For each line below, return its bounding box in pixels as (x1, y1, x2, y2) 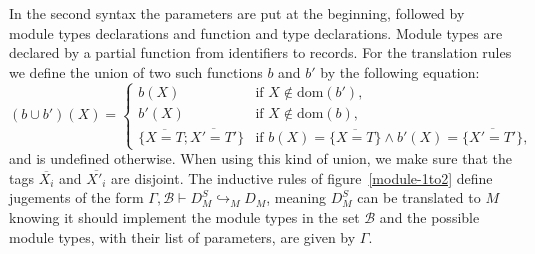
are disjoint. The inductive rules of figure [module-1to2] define (111, 167, 493, 188)
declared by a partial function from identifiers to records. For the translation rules (9, 42, 512, 63)
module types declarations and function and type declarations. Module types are (9, 22, 503, 43)
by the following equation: (320, 61, 480, 82)
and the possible (379, 206, 480, 227)
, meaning (266, 187, 327, 208)
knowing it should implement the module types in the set (9, 206, 360, 227)
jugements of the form (9, 187, 144, 208)
